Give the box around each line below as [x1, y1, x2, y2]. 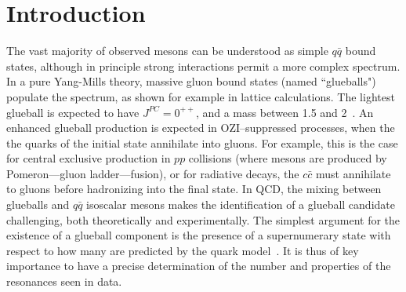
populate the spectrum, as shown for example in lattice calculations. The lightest [6, 88, 395, 104]
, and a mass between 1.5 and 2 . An [195, 104, 374, 120]
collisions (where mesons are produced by [188, 150, 387, 166]
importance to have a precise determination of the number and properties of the [6, 257, 391, 274]
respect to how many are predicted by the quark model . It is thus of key [6, 242, 359, 258]
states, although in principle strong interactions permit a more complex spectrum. [6, 57, 401, 74]
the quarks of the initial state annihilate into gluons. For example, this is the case [6, 134, 398, 151]
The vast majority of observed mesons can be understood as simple [6, 42, 328, 59]
